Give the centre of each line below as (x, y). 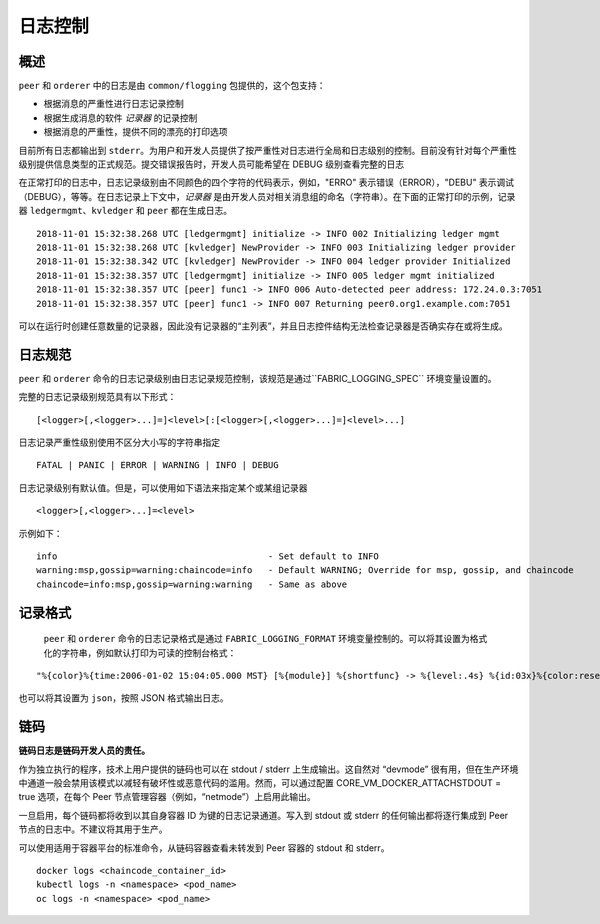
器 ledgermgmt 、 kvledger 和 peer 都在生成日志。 (125, 211)
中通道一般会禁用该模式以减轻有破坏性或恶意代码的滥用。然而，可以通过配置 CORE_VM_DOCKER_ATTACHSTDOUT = (260, 783)
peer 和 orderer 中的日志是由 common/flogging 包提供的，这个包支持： (172, 86)
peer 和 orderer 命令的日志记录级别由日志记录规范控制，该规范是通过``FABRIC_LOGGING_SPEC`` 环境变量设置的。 (257, 378)
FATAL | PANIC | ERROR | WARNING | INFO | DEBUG (157, 465)
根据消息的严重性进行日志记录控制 (113, 104)
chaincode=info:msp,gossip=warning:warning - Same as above (192, 584)
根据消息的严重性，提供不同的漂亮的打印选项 (135, 132)
